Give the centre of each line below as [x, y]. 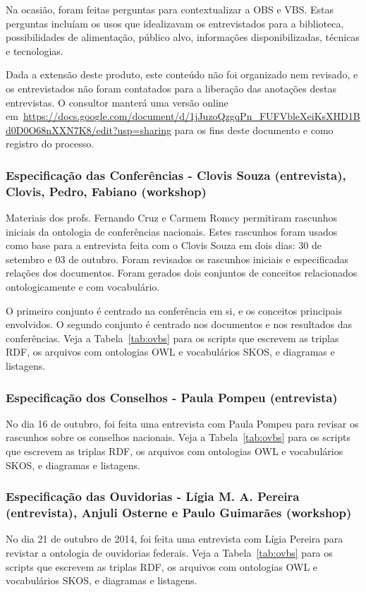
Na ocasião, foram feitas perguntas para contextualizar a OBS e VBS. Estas [170, 9]
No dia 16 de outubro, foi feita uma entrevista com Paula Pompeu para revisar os [182, 423]
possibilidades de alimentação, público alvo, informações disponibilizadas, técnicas [183, 37]
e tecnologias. [35, 50]
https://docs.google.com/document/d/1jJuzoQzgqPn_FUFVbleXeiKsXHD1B [191, 116]
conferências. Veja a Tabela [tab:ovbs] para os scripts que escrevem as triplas [172, 338]
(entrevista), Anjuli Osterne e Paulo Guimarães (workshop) [179, 513]
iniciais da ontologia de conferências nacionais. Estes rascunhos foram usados [172, 231]
